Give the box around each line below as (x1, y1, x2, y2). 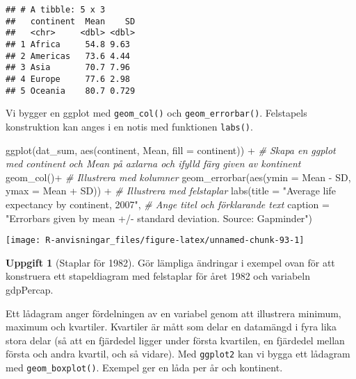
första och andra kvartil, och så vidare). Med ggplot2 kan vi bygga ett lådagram (6, 346, 350, 361)
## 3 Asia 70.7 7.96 (6, 62, 130, 73)
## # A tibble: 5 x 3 (6, 5, 106, 15)
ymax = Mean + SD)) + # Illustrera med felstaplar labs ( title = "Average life (6, 183, 336, 198)
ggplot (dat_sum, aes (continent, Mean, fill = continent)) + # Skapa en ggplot (6, 142, 336, 157)
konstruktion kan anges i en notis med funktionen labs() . (6, 119, 253, 133)
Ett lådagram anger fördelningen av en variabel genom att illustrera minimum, (6, 305, 341, 320)
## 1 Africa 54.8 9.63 (6, 39, 130, 49)
